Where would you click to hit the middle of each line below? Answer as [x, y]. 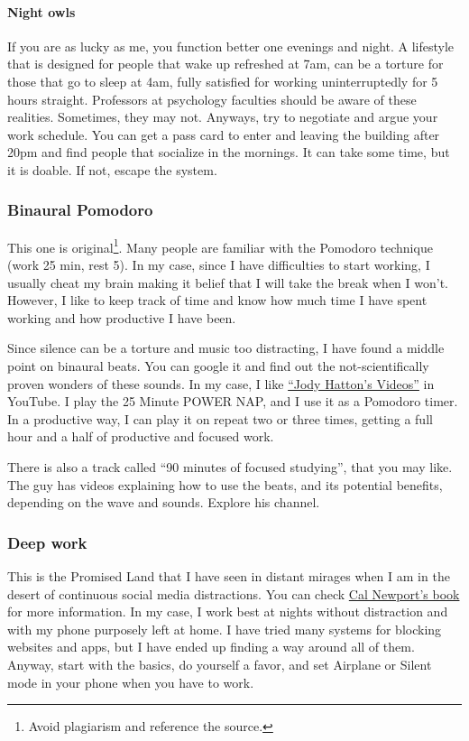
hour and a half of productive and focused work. [141, 436]
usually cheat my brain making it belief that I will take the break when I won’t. [228, 282]
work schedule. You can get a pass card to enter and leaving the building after [224, 134]
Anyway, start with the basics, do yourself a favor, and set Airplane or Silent [220, 664]
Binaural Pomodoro [80, 210]
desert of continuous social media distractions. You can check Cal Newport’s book [234, 593]
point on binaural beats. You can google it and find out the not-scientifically [218, 365]
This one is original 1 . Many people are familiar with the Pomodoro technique [220, 245]
